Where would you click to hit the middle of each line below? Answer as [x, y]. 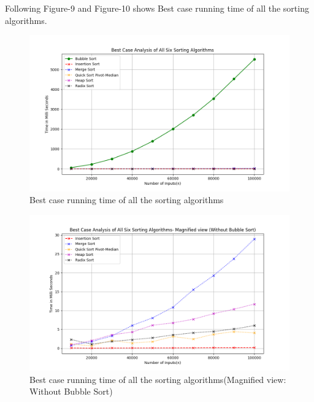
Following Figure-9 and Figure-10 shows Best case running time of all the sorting [157, 8]
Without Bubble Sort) [71, 391]
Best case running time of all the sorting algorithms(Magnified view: [158, 379]
